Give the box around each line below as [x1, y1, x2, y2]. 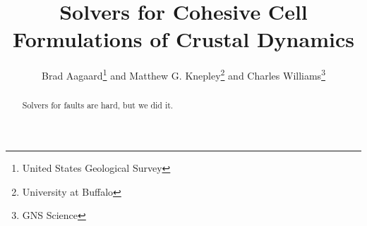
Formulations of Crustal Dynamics [13, 25, 354, 54]
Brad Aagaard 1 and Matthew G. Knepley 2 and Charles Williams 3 [42, 66, 325, 82]
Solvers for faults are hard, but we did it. [22, 99, 174, 111]
